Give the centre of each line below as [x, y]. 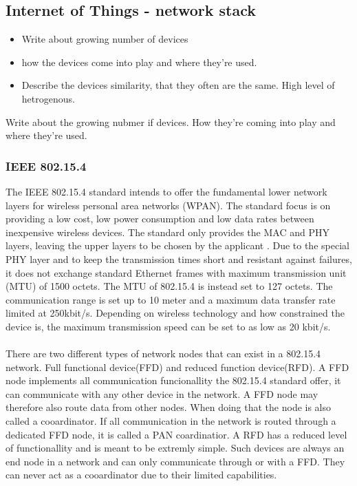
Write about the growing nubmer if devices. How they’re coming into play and [171, 122]
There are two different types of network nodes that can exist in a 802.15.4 [163, 353]
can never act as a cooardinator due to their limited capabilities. [141, 475]
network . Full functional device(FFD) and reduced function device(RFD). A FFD [177, 367]
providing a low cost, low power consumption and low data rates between [160, 219]
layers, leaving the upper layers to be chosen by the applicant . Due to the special [177, 245]
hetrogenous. [48, 98]
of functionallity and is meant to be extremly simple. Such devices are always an [175, 448]
